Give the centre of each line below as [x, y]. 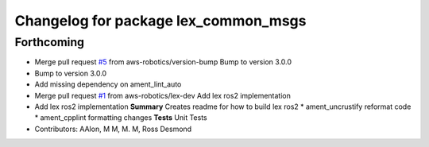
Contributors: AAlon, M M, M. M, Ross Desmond [113, 129]
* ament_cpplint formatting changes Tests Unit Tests [121, 118]
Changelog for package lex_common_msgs [160, 21]
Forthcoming [50, 42]
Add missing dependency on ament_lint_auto [108, 84]
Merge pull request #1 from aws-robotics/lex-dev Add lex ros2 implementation [163, 95]
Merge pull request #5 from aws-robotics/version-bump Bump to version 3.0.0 [163, 62]
